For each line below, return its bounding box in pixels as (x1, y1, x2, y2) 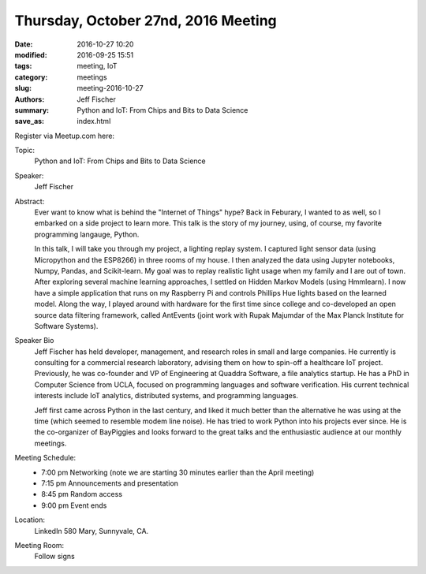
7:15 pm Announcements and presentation (41, 479, 179, 488)
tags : (14, 61, 32, 71)
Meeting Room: (14, 540, 65, 550)
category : (14, 72, 48, 82)
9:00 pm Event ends (41, 501, 107, 510)
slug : (14, 84, 32, 93)
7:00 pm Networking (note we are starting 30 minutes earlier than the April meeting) (41, 468, 315, 477)
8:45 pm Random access (41, 490, 122, 499)
